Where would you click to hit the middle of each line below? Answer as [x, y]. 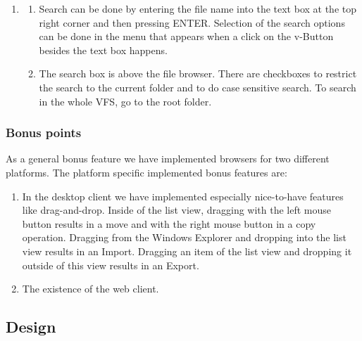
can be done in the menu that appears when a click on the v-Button [186, 36]
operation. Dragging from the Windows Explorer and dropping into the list [184, 237]
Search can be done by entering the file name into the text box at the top [198, 8]
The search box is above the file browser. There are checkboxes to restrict [198, 73]
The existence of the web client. [90, 289]
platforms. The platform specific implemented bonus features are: [146, 172]
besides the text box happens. [103, 50]
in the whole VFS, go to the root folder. [125, 101]
